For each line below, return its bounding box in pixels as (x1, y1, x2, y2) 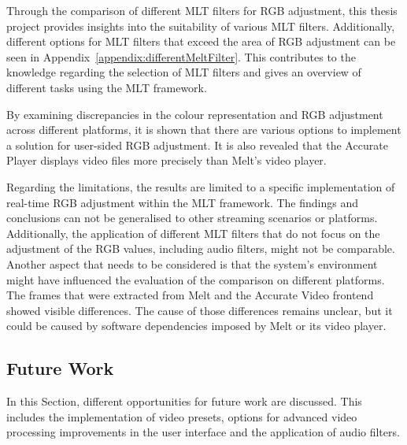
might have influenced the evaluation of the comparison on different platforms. (6, 271, 385, 287)
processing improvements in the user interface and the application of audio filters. (6, 424, 400, 440)
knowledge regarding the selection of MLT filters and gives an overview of (6, 64, 361, 80)
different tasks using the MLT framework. (6, 79, 207, 95)
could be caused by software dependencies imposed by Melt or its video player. (6, 317, 387, 334)
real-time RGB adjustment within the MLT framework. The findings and (6, 194, 359, 210)
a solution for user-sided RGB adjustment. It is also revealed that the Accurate (6, 136, 388, 153)
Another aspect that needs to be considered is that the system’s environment (6, 255, 378, 272)
